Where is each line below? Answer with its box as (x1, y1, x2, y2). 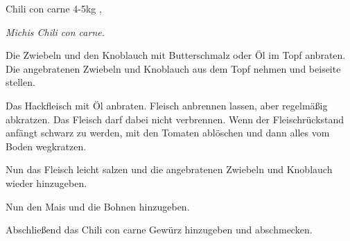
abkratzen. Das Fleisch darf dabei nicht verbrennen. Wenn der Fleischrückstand (6, 111, 344, 126)
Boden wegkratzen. (6, 139, 87, 153)
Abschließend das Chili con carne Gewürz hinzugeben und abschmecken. (6, 222, 313, 237)
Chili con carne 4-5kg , (6, 1, 102, 15)
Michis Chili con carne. (6, 24, 105, 39)
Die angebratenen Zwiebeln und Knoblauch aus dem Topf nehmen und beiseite (6, 61, 341, 75)
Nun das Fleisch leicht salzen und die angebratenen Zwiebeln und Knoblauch (6, 162, 333, 177)
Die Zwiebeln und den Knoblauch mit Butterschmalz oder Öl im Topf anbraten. (6, 48, 346, 62)
